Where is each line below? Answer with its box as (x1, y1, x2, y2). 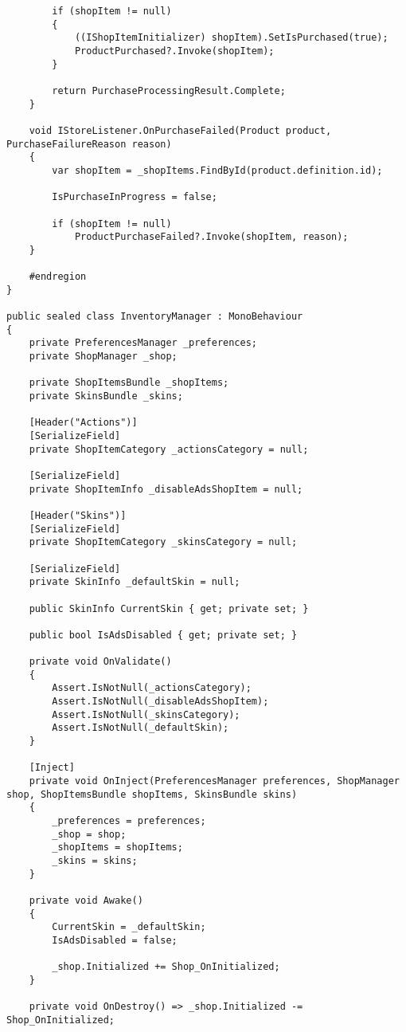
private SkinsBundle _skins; (29, 390, 183, 402)
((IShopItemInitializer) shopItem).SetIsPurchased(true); (74, 32, 388, 44)
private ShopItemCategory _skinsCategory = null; (29, 536, 298, 548)
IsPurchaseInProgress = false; (52, 191, 217, 203)
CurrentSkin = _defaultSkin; (52, 921, 206, 933)
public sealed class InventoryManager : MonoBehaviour (6, 311, 303, 323)
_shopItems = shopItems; (52, 842, 183, 853)
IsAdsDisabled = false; (52, 934, 178, 946)
